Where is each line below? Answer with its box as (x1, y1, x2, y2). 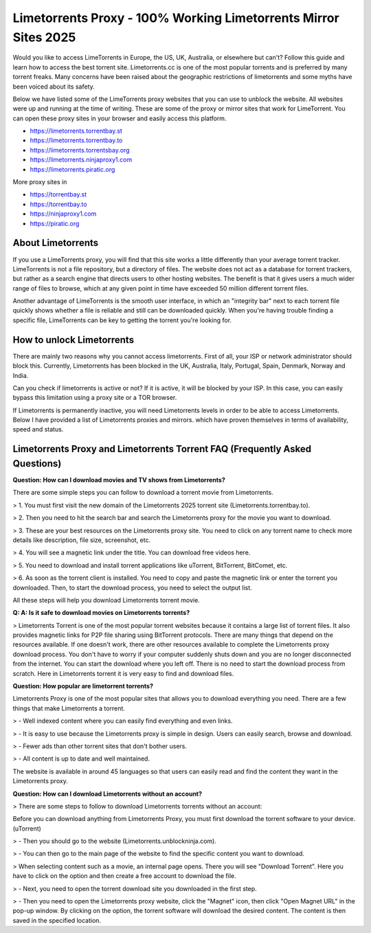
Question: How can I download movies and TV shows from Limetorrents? (12, 475, 226, 484)
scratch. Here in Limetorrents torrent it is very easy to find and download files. (12, 669, 234, 677)
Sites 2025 (12, 30, 76, 45)
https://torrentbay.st (30, 190, 87, 199)
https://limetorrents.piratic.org (30, 165, 115, 173)
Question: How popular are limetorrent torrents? (12, 682, 154, 690)
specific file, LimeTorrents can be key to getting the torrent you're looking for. (12, 316, 232, 324)
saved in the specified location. (12, 916, 102, 924)
